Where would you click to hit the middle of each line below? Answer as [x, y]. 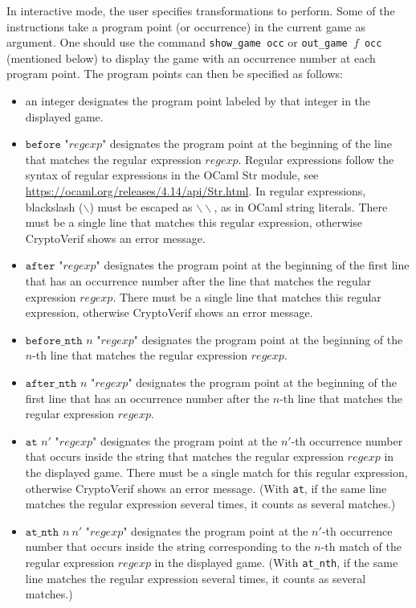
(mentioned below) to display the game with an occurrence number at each [191, 58]
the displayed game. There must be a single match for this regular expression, [216, 472]
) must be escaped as [141, 206]
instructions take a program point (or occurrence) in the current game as [186, 26]
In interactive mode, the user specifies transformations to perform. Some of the [201, 10]
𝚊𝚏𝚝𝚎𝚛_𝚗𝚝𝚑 [51, 383]
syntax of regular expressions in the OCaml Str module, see [172, 175]
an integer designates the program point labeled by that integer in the [198, 101]
